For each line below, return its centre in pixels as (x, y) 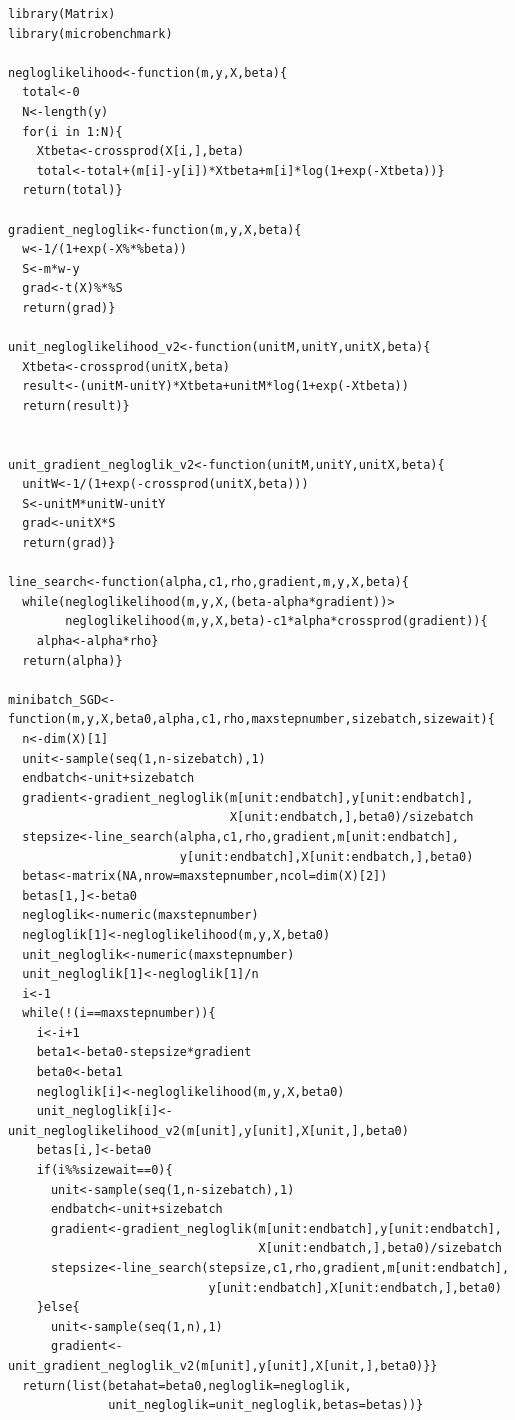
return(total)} (72, 190)
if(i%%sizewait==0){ (104, 1170)
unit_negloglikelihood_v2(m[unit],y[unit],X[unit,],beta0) (208, 1130)
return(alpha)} (72, 660)
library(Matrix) (62, 14)
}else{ (58, 1307)
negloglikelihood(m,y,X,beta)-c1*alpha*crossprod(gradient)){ (276, 621)
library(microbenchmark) (90, 33)
